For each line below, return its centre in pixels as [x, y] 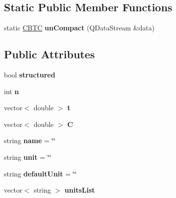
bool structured [30, 74]
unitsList [80, 190]
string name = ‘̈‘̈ [30, 140]
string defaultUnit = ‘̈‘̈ [40, 173]
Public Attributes [50, 54]
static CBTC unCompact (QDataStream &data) [79, 28]
